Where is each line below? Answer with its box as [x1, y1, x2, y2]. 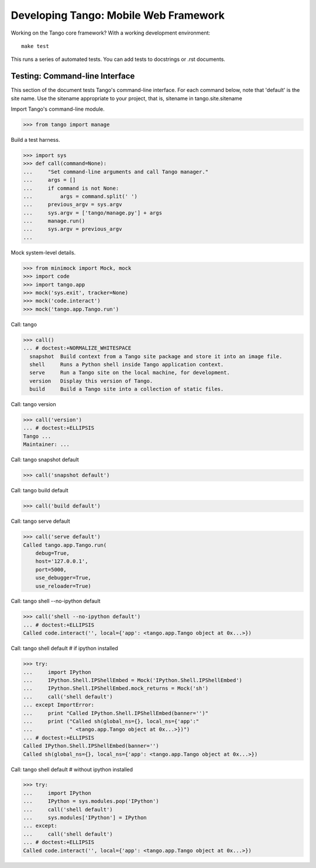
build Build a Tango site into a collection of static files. [29, 386, 224, 393]
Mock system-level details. [11, 249, 76, 256]
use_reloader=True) [35, 583, 92, 589]
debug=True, [35, 550, 70, 556]
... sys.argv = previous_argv [23, 226, 122, 233]
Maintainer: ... [23, 441, 70, 448]
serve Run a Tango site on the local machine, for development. [29, 369, 231, 376]
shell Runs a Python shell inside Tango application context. [29, 361, 224, 367]
